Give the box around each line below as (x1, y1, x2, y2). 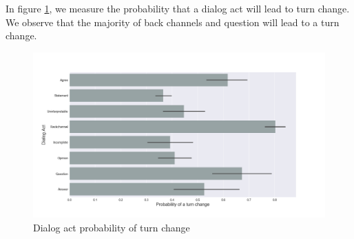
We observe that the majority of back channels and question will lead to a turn (6, 14, 340, 29)
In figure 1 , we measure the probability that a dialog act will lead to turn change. (6, 1, 350, 15)
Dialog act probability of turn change (33, 220, 190, 234)
